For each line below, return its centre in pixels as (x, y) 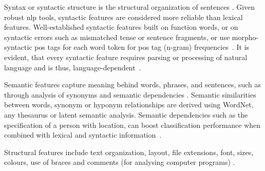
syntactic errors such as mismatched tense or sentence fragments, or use (117, 37)
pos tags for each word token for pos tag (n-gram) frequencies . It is (142, 47)
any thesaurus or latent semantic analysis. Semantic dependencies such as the (126, 114)
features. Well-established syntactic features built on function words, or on (121, 27)
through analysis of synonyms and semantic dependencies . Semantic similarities (130, 94)
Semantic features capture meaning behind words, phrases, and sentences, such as (133, 84)
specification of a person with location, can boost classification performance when (132, 125)
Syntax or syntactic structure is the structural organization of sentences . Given (130, 7)
